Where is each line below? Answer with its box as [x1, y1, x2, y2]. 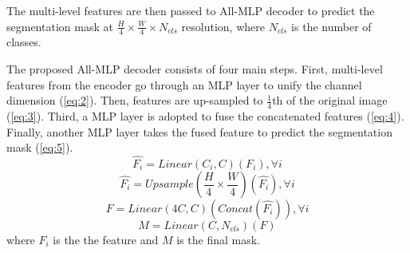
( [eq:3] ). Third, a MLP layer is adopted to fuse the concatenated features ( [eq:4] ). [6, 108, 404, 125]
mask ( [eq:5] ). [6, 139, 73, 156]
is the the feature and [53, 231, 159, 248]
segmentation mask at [6, 18, 113, 34]
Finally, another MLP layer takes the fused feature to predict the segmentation [6, 123, 392, 140]
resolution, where [181, 18, 265, 34]
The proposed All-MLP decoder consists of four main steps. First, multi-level [6, 61, 383, 77]
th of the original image [272, 92, 388, 109]
